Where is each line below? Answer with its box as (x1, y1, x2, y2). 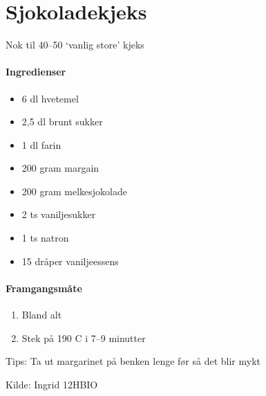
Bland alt (21, 307, 62, 322)
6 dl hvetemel (21, 91, 79, 105)
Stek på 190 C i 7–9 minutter (21, 330, 146, 345)
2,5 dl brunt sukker (21, 114, 103, 129)
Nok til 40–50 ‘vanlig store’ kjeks (6, 37, 144, 52)
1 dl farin (21, 137, 61, 152)
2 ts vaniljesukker (21, 207, 96, 222)
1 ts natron (21, 231, 69, 245)
